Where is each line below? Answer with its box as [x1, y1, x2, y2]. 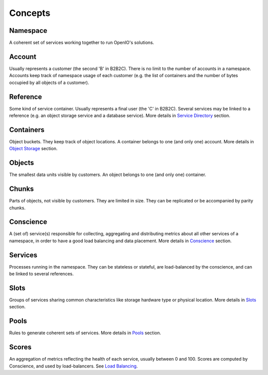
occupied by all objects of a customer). [9, 80, 89, 86]
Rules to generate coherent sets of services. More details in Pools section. [9, 330, 161, 336]
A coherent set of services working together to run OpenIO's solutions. [9, 40, 154, 46]
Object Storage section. [9, 146, 58, 152]
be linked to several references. [9, 271, 74, 277]
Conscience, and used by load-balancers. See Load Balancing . [9, 363, 138, 369]
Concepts [9, 7, 51, 18]
